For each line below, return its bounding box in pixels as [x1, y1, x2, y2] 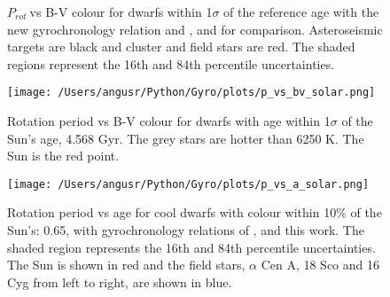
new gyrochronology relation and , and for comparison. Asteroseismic [7, 20, 383, 38]
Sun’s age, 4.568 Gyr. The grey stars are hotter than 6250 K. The [7, 129, 364, 147]
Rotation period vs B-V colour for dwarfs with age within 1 [7, 112, 331, 130]
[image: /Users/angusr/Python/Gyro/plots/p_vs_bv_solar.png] [7, 86, 376, 99]
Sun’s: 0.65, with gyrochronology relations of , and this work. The [7, 221, 364, 239]
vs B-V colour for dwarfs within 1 [29, 3, 213, 20]
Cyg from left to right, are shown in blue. [7, 272, 232, 291]
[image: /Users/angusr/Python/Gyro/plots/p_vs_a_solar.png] [7, 177, 370, 191]
